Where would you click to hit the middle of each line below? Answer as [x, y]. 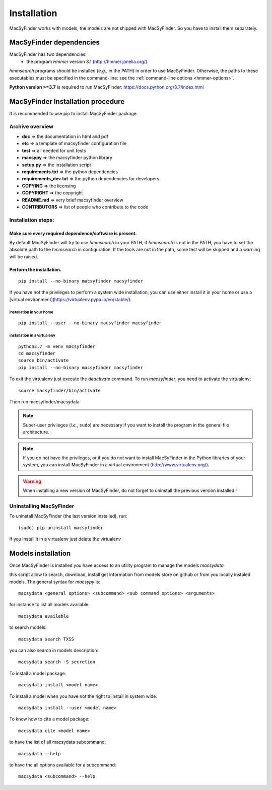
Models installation [40, 553]
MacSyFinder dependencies [55, 43]
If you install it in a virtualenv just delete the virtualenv [65, 539]
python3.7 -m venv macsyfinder [57, 346]
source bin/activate [44, 361]
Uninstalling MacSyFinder [42, 506]
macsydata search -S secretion [57, 662]
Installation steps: [32, 220]
